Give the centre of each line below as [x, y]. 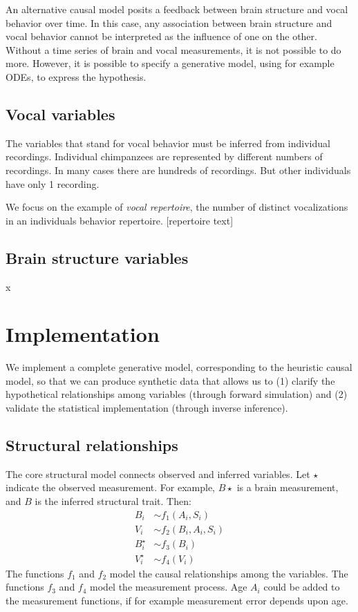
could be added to [302, 587]
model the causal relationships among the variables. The [229, 573]
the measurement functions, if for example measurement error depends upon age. [177, 600]
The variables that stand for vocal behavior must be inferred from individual [168, 143]
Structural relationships [92, 445]
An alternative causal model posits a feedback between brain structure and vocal [177, 9]
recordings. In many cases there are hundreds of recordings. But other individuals [178, 170]
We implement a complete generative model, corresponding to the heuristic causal [179, 367]
